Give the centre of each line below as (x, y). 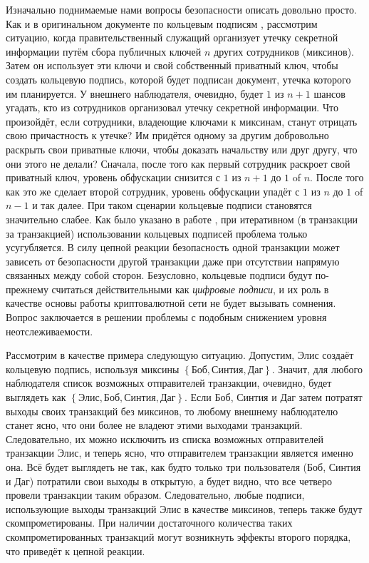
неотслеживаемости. (50, 331)
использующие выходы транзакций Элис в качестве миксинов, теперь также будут (184, 508)
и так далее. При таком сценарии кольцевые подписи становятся (172, 205)
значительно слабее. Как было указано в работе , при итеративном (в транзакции (182, 219)
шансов (329, 93)
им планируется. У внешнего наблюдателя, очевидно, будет (135, 93)
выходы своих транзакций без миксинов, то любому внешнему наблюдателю (172, 411)
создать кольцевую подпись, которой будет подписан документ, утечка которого (178, 79)
